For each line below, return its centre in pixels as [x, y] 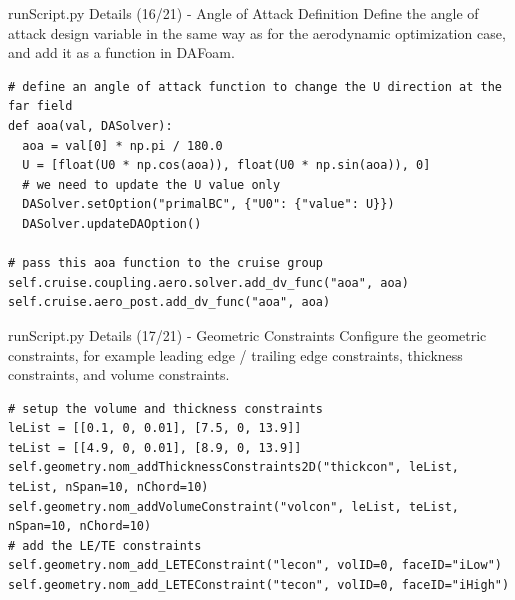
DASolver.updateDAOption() [112, 223]
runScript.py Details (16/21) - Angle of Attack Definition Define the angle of [243, 13]
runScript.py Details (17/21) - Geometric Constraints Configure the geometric [247, 334]
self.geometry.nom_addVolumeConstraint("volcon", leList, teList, [234, 506]
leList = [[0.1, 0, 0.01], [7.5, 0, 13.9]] [155, 428]
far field [40, 106]
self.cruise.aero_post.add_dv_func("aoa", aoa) [169, 302]
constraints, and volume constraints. [119, 374]
